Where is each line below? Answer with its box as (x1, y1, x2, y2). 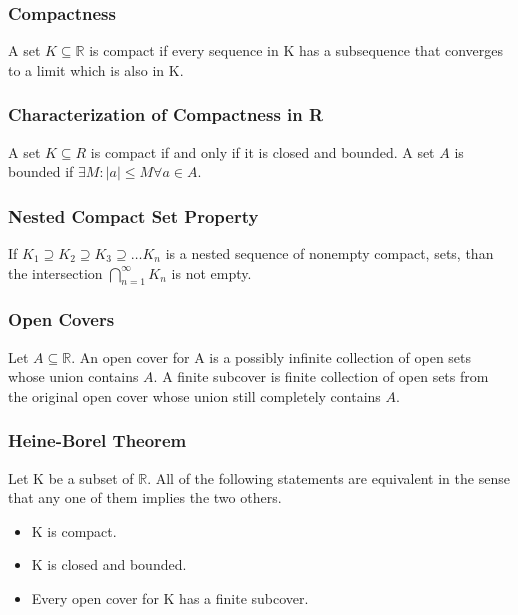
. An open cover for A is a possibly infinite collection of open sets (71, 346, 472, 367)
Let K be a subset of (8, 467, 134, 488)
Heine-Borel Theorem (8, 428, 187, 453)
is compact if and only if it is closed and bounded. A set (90, 141, 435, 162)
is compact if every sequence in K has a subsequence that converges (89, 40, 504, 61)
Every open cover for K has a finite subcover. (31, 588, 309, 609)
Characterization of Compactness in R (8, 102, 324, 127)
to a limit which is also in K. (8, 59, 184, 80)
